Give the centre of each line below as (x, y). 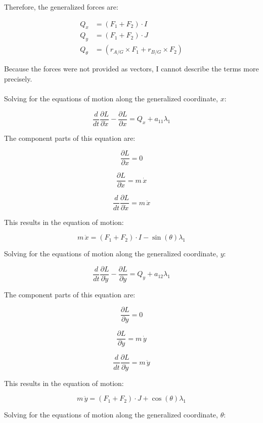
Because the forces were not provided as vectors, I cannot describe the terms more (131, 69)
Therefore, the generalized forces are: (61, 7)
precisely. (18, 78)
